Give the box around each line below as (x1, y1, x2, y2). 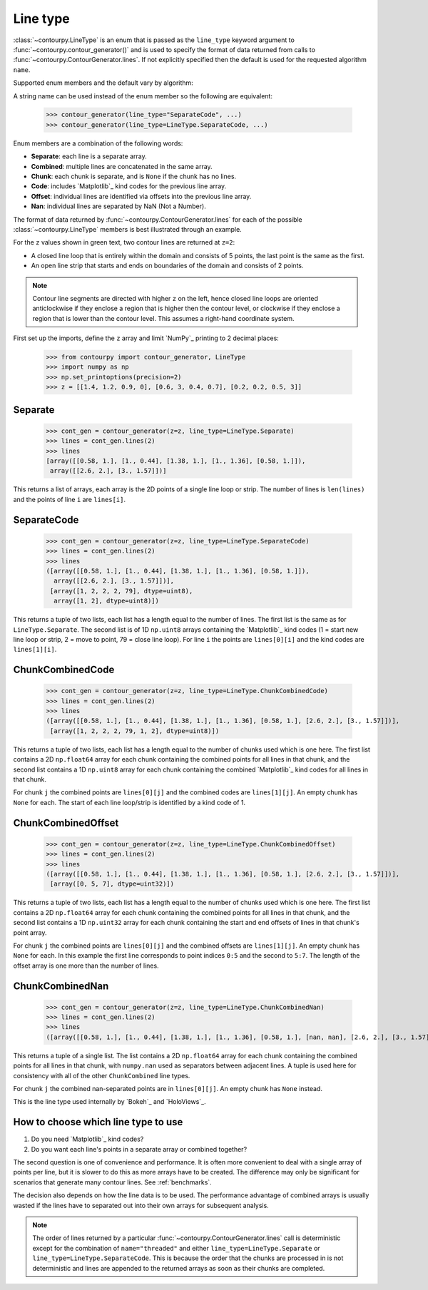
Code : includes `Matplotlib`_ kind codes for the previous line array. (31, 182, 227, 190)
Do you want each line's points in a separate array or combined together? (31, 1145, 248, 1153)
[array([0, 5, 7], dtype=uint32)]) (50, 880, 175, 888)
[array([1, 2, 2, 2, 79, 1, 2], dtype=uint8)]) (50, 727, 220, 734)
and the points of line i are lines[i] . (13, 495, 126, 503)
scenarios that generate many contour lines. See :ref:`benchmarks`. (13, 1177, 212, 1187)
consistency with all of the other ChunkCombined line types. (13, 1071, 190, 1080)
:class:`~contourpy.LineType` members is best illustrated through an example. (13, 225, 242, 233)
